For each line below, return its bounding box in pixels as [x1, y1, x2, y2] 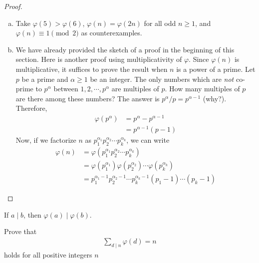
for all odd [144, 17, 176, 28]
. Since [189, 54, 209, 64]
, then [23, 209, 41, 220]
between [53, 83, 78, 94]
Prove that [4, 226, 37, 237]
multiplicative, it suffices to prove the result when [15, 63, 168, 74]
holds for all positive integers [4, 249, 92, 260]
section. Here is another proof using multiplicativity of [15, 54, 182, 64]
